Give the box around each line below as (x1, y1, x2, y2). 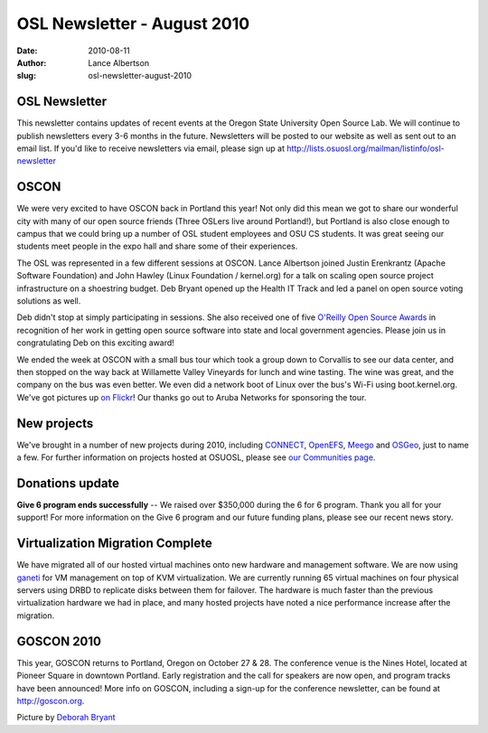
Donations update (16, 475, 120, 491)
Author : (16, 57, 47, 68)
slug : (16, 70, 36, 81)
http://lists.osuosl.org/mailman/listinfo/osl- (286, 143, 445, 154)
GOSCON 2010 (16, 634, 101, 649)
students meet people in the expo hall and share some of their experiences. (16, 240, 298, 252)
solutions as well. (16, 296, 81, 306)
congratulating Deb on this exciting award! (16, 337, 175, 348)
